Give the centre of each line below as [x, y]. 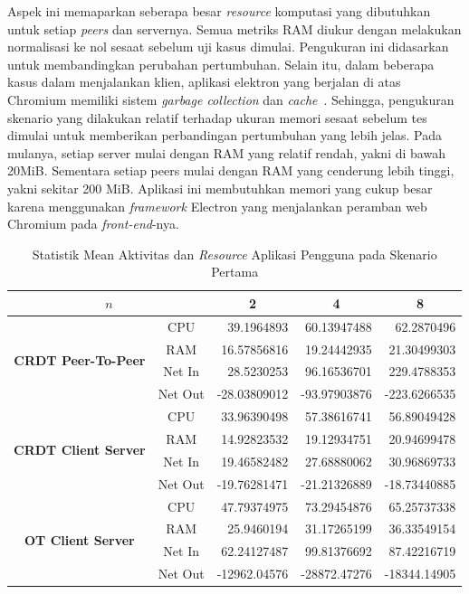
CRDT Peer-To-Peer [80, 360]
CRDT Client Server [80, 450]
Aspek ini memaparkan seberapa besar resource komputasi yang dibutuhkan [219, 11]
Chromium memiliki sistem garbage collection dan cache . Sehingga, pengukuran [231, 99]
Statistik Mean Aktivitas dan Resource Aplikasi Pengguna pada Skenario [234, 254]
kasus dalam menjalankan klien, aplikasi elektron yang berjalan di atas [204, 82]
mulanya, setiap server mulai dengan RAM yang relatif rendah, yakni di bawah [226, 152]
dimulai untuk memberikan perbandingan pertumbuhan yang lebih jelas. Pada [225, 135]
